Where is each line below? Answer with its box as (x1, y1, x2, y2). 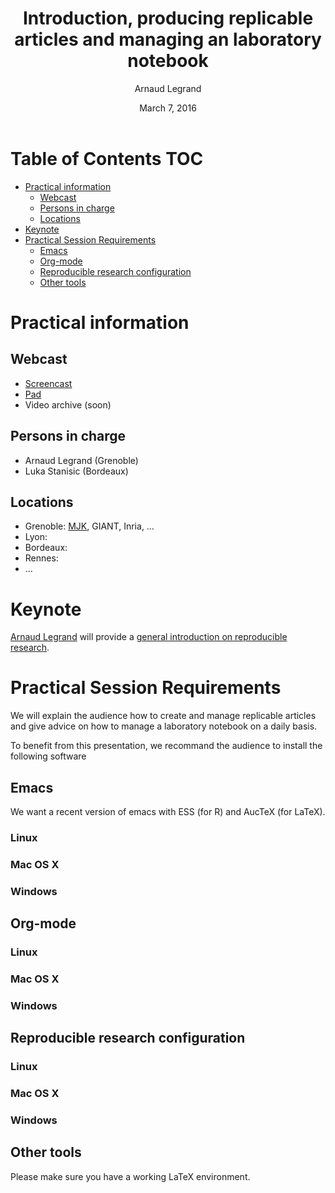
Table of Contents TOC (10, 147, 204, 170)
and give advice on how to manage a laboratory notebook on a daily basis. (10, 720, 318, 732)
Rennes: (24, 552, 59, 564)
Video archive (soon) (24, 398, 112, 411)
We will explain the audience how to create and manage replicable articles (10, 710, 317, 722)
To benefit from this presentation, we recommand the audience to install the (10, 740, 323, 752)
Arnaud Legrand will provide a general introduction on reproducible (10, 631, 288, 643)
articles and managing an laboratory (14, 28, 322, 51)
